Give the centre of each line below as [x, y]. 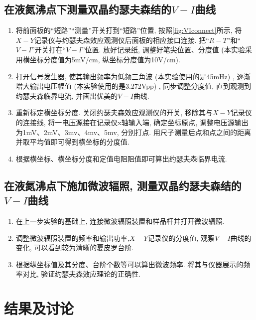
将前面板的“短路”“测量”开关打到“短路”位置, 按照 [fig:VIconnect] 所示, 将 [129, 30]
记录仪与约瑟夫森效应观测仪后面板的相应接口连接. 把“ [122, 40]
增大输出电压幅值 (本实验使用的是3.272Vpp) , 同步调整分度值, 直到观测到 [133, 86]
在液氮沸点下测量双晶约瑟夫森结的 [88, 9]
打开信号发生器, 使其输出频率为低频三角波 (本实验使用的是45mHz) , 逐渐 [133, 76]
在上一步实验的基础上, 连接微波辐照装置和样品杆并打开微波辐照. [120, 221]
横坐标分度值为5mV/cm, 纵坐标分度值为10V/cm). [101, 59]
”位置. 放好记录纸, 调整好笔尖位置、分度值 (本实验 [163, 50]
